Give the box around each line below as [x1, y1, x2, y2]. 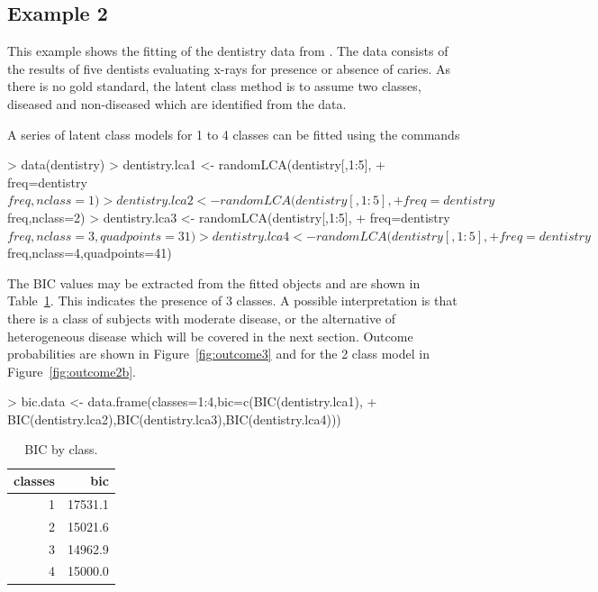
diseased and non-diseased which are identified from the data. [7, 94, 347, 113]
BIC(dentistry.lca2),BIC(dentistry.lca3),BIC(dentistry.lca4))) [7, 409, 341, 428]
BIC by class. [24, 440, 98, 459]
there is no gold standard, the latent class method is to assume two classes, [7, 77, 421, 96]
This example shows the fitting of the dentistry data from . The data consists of [7, 41, 448, 60]
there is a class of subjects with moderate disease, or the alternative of [7, 308, 396, 327]
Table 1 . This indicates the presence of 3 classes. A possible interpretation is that [7, 291, 458, 310]
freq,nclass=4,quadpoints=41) [7, 243, 172, 262]
